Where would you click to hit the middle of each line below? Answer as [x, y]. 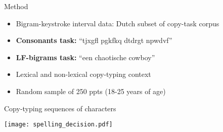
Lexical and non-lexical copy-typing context [83, 74]
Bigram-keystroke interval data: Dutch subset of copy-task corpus [118, 23]
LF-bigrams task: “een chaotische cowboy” [85, 57]
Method [16, 6]
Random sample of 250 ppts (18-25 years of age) [91, 91]
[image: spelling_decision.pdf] [58, 125]
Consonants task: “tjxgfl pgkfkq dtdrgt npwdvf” [94, 40]
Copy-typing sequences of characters [60, 108]
